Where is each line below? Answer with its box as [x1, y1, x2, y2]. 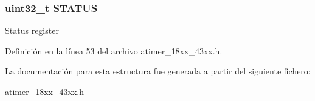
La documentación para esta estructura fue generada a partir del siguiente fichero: [5, 65, 311, 77]
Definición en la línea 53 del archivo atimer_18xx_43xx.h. [5, 44, 223, 57]
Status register [5, 24, 59, 37]
